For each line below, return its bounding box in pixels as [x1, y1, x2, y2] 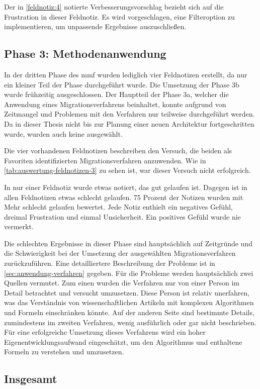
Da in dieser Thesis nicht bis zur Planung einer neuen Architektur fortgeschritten [4, 118, 254, 129]
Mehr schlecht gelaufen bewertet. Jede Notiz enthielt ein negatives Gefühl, [4, 202, 233, 212]
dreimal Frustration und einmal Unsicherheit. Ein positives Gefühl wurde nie [4, 211, 241, 222]
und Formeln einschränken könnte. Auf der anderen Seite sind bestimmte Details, [4, 307, 254, 318]
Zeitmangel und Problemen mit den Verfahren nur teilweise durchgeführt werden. [4, 109, 255, 119]
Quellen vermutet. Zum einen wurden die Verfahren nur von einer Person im [4, 277, 240, 288]
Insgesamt [4, 371, 57, 386]
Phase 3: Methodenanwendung [4, 46, 166, 61]
